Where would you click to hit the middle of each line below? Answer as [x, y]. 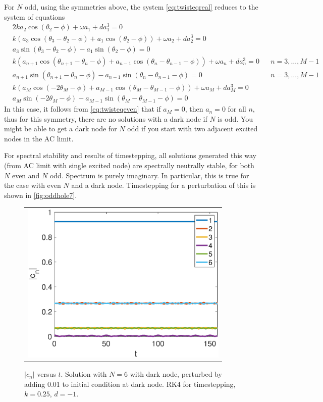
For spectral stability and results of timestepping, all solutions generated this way [130, 155]
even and [26, 175]
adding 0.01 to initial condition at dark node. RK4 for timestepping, [130, 384]
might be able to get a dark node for [61, 129]
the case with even [33, 185]
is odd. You [235, 118]
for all [237, 109]
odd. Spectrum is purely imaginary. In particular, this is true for [149, 175]
